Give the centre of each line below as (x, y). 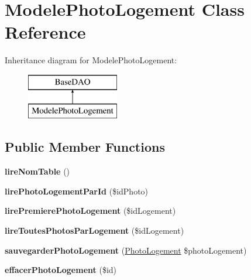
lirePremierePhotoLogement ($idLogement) (90, 211)
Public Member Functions (85, 147)
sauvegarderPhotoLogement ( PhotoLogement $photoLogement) (126, 250)
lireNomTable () (37, 171)
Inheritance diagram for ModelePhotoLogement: (91, 60)
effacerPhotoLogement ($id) (61, 270)
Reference (45, 32)
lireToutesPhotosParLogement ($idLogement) (94, 231)
